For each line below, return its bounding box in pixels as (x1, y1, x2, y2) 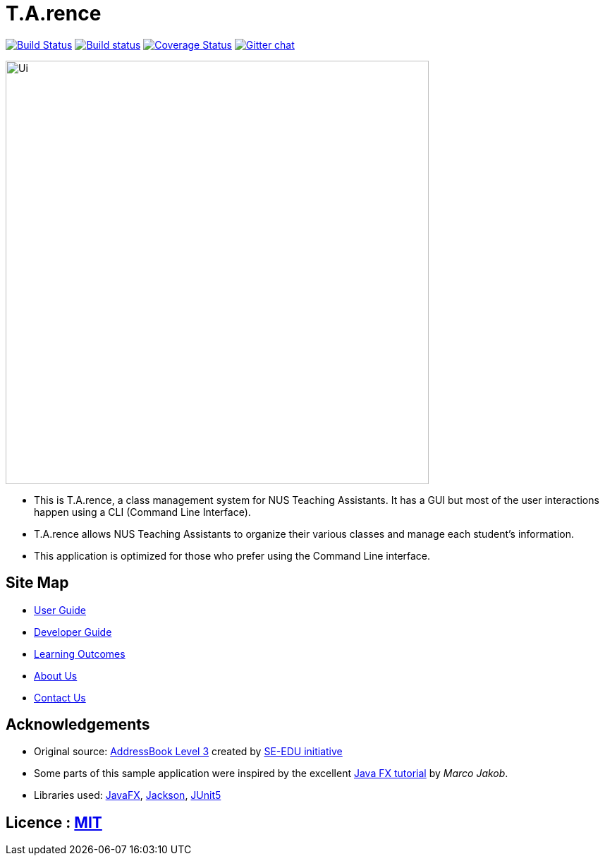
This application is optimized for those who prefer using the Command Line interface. (34, 549, 431, 562)
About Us (34, 669, 78, 682)
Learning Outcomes (34, 647, 126, 660)
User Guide (34, 603, 87, 616)
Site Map (6, 574, 69, 592)
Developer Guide (34, 625, 112, 638)
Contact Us (34, 691, 86, 704)
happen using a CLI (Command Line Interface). (34, 505, 251, 518)
